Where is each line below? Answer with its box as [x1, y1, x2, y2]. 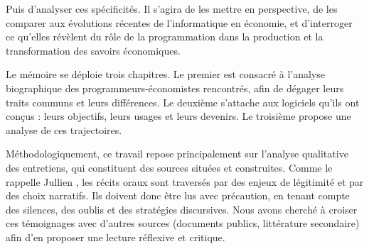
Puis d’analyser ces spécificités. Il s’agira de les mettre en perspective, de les [6, 1, 338, 16]
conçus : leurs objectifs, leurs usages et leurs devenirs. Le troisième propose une [6, 109, 351, 123]
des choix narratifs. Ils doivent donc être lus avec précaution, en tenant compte [6, 188, 350, 203]
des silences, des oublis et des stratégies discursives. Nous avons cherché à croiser [6, 201, 358, 216]
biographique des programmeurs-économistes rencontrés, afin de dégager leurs [6, 80, 344, 95]
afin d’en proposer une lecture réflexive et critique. [6, 229, 225, 244]
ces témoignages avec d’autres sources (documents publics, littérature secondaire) [6, 216, 360, 231]
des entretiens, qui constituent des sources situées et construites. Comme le [6, 160, 333, 175]
